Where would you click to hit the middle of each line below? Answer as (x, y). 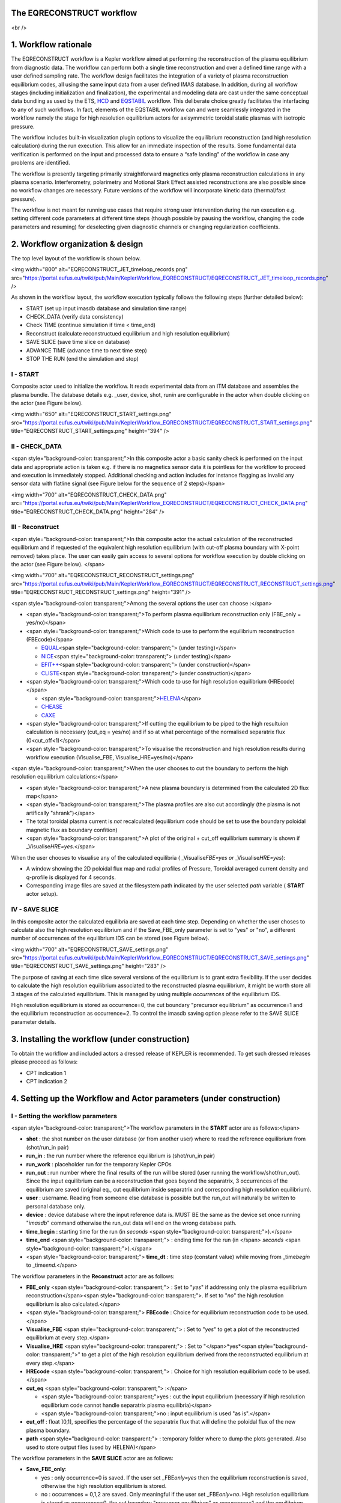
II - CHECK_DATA (37, 446)
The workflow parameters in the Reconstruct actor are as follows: (93, 1276)
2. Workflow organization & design (77, 244)
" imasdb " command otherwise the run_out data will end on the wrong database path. (131, 1223)
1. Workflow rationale (52, 45)
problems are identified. (41, 163)
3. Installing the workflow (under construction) (101, 1039)
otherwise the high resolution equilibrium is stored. (104, 1486)
